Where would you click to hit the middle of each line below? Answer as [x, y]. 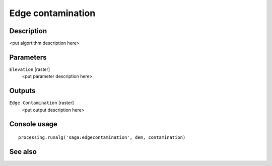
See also [23, 152]
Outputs [22, 91]
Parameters [28, 57]
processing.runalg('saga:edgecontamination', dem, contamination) [102, 138]
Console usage [33, 124]
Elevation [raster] [30, 69]
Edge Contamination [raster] [42, 103]
